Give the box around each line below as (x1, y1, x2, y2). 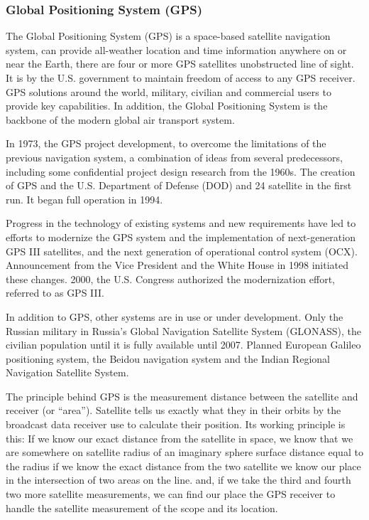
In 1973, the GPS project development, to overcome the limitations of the (6, 136, 326, 151)
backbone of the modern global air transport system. (6, 112, 235, 127)
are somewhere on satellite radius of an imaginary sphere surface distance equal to (6, 445, 363, 460)
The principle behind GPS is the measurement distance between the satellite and (6, 388, 358, 403)
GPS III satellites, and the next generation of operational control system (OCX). (6, 243, 358, 258)
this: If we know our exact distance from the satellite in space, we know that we (6, 430, 353, 445)
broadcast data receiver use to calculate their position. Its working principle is (6, 417, 346, 432)
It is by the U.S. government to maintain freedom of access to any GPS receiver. (6, 70, 356, 85)
